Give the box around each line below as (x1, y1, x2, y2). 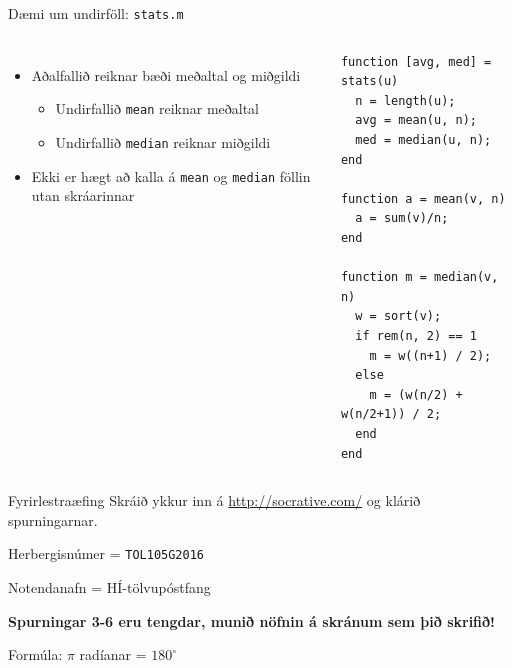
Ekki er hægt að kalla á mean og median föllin (31, 165, 311, 186)
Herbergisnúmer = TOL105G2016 (8, 543, 204, 564)
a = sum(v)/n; (355, 211, 449, 226)
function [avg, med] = (340, 54, 492, 69)
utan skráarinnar (31, 185, 135, 206)
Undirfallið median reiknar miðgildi (55, 131, 271, 152)
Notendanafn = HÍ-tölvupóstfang (8, 576, 211, 597)
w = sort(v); (355, 309, 442, 324)
